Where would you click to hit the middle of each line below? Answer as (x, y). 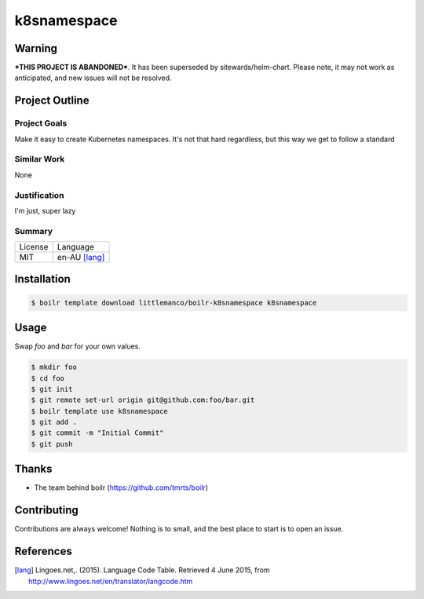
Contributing (46, 510)
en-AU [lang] (81, 257)
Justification (39, 195)
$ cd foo (48, 378)
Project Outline (52, 101)
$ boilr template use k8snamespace (99, 411)
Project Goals (41, 123)
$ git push (52, 444)
